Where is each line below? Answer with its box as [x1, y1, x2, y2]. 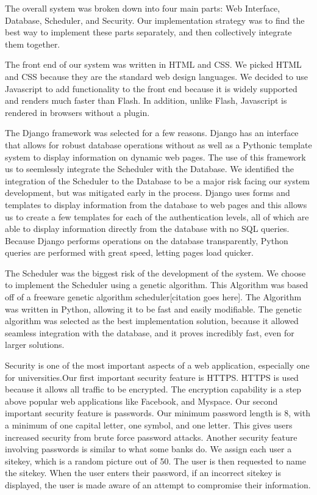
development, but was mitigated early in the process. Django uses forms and [5, 186, 290, 199]
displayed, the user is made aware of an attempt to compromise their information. [5, 478, 311, 491]
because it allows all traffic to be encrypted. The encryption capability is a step [5, 383, 302, 396]
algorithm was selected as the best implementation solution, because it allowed [5, 314, 299, 327]
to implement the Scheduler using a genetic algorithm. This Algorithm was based [5, 278, 308, 291]
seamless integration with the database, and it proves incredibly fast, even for [5, 326, 294, 339]
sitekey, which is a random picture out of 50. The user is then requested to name [5, 454, 307, 467]
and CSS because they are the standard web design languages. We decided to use [5, 70, 308, 82]
